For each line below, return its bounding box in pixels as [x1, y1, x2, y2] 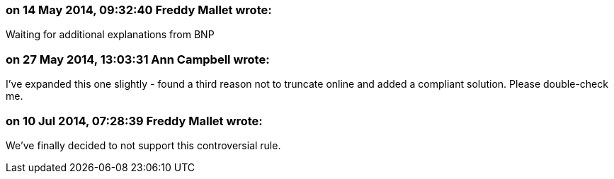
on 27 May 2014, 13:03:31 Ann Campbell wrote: [6, 52, 270, 67]
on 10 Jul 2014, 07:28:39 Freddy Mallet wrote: [6, 113, 263, 128]
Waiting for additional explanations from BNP [6, 28, 215, 41]
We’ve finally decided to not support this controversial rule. [6, 139, 281, 151]
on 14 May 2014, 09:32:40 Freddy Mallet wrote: [6, 3, 272, 17]
